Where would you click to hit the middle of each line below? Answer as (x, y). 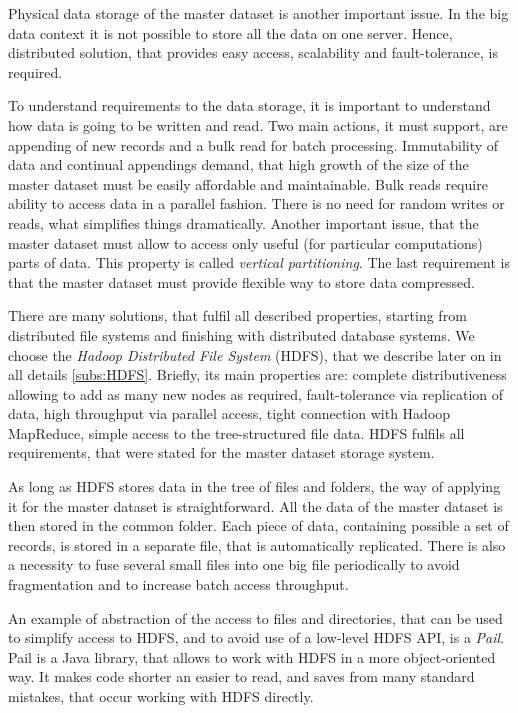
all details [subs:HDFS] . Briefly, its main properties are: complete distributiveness (257, 374)
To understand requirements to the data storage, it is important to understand (249, 105)
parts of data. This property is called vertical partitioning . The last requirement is (259, 262)
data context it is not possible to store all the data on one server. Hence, (230, 32)
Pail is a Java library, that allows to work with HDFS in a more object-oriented (252, 656)
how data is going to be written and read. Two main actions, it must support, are (258, 124)
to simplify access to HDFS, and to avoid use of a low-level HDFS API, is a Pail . (256, 637)
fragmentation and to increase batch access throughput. (178, 584)
